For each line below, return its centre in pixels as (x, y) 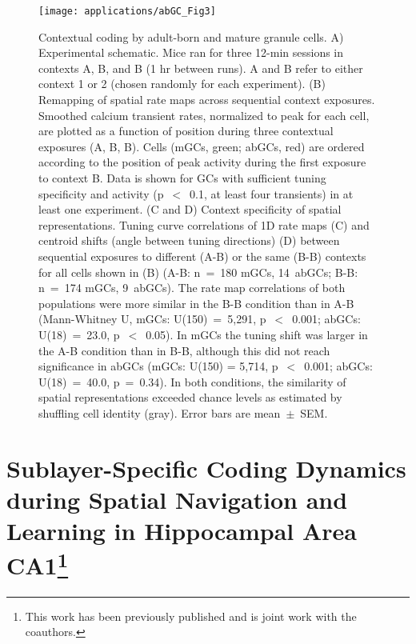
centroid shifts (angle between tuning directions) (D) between (189, 240)
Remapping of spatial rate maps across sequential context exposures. (207, 100)
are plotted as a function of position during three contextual (186, 131)
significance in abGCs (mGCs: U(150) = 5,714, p (158, 366)
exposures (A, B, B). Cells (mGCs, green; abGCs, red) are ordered (202, 146)
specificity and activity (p (101, 193)
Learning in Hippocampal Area (182, 531)
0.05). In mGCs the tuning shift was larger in (257, 334)
